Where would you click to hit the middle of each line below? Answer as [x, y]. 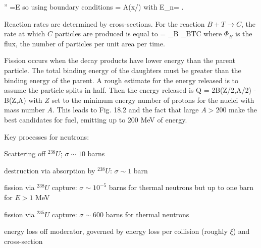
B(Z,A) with [23, 100]
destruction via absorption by [50, 170]
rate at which [25, 34]
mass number [24, 110]
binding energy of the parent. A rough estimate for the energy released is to [121, 80]
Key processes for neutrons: [47, 136]
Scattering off [25, 153]
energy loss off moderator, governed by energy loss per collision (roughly [116, 231]
